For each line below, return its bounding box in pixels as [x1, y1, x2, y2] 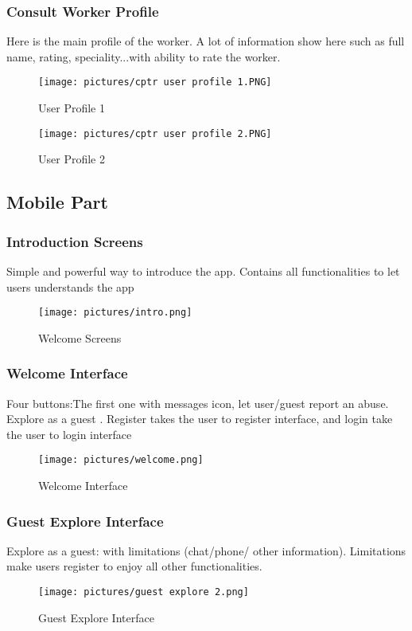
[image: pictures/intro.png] [38, 307, 192, 319]
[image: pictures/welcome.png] [38, 454, 204, 466]
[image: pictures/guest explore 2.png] [38, 586, 249, 598]
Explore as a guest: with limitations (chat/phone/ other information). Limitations [6, 542, 406, 558]
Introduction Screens [6, 231, 143, 251]
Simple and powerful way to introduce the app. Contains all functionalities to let [6, 262, 400, 279]
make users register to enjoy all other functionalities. [6, 558, 262, 574]
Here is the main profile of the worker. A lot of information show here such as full [6, 33, 405, 49]
